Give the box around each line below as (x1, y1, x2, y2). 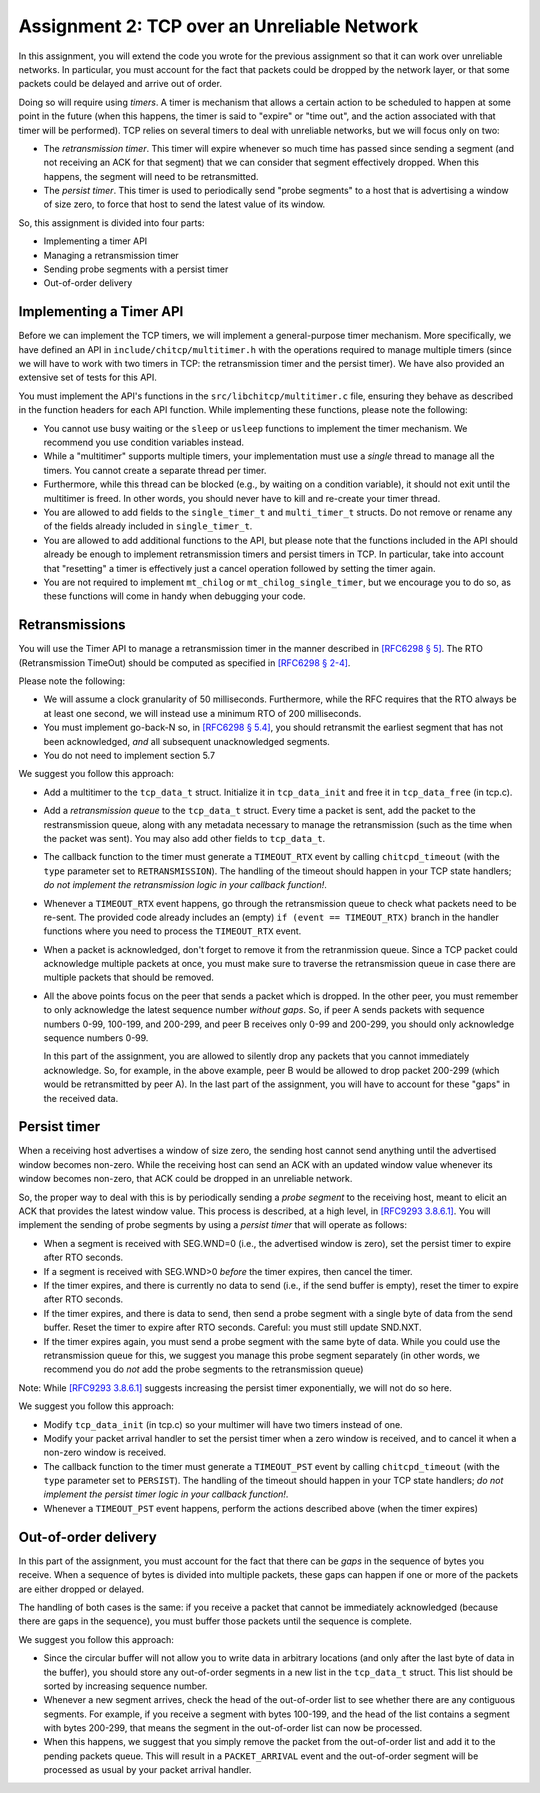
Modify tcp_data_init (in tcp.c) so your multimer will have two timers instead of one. (43, 1418, 404, 1430)
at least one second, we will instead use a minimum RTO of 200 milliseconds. (43, 707, 362, 719)
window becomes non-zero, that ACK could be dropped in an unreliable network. (18, 1173, 353, 1185)
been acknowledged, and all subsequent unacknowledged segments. (43, 735, 330, 747)
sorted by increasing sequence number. (43, 1680, 208, 1692)
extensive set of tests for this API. (18, 371, 157, 384)
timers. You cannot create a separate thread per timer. (43, 464, 267, 476)
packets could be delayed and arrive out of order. (18, 78, 222, 90)
